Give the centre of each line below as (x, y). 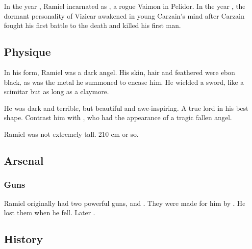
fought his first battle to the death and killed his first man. (92, 25)
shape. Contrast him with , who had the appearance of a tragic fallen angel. (118, 117)
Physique (27, 52)
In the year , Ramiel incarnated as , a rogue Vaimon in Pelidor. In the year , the (125, 6)
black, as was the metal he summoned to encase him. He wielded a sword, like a (124, 82)
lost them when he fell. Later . (50, 212)
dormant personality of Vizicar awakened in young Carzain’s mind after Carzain (124, 15)
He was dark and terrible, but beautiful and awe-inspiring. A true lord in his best (126, 108)
